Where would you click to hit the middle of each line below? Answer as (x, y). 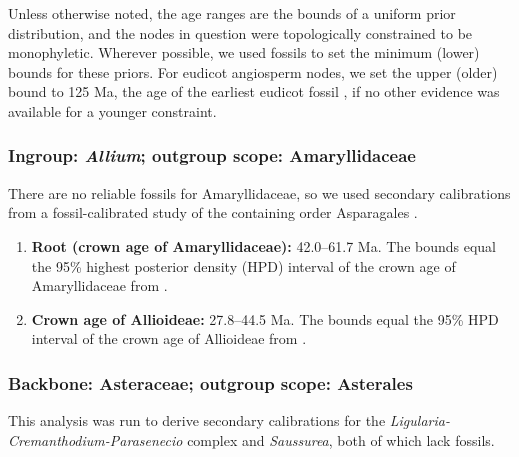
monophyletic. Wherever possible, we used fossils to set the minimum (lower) (244, 52)
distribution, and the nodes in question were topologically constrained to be (240, 32)
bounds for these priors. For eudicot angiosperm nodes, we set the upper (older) (253, 71)
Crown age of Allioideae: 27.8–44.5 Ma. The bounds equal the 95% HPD (265, 318)
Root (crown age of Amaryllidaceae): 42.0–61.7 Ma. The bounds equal (264, 245)
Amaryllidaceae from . (99, 285)
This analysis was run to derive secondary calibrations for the (197, 420)
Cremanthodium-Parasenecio (95, 439)
